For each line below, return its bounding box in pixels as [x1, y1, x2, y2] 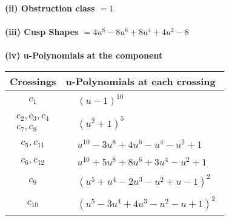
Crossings [10, 74, 56, 88]
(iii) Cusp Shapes [5, 25, 79, 38]
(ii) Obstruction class [5, 2, 95, 14]
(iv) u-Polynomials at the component [5, 49, 163, 62]
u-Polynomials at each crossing [65, 74, 216, 88]
